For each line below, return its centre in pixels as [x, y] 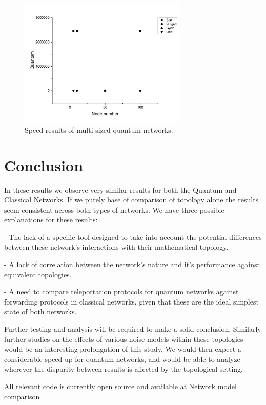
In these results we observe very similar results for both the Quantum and [120, 189]
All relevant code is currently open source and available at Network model [120, 386]
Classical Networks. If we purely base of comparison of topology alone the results [131, 200]
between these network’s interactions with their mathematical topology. [116, 247]
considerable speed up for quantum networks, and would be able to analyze [122, 359]
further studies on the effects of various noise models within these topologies [124, 339]
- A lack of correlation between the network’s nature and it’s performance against [132, 264]
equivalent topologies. [38, 274]
